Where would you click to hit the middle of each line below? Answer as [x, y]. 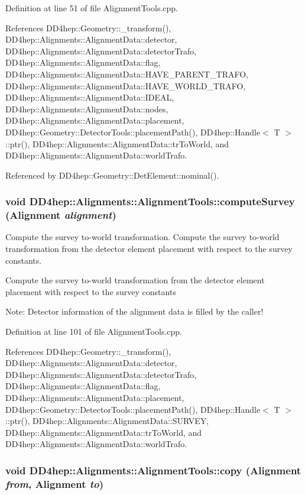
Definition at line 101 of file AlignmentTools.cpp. [94, 331]
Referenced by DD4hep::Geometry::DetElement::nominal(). [112, 175]
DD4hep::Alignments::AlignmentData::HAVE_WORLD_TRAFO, [126, 85]
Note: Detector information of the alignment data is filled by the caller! [134, 311]
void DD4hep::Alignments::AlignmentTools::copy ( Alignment [153, 470]
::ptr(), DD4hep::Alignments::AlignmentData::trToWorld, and [117, 143]
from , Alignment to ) [55, 483]
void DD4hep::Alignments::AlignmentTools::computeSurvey [150, 201]
